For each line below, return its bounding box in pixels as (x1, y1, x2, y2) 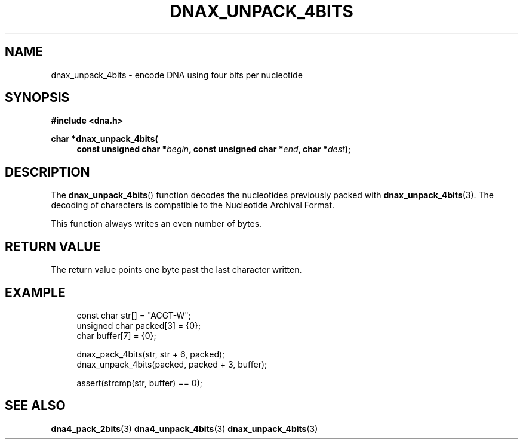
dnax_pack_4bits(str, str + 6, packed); (76, 349, 225, 359)
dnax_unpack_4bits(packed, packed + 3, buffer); (76, 359, 267, 369)
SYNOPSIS (5, 90, 70, 106)
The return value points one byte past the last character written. (51, 264, 302, 275)
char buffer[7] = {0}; (76, 330, 156, 341)
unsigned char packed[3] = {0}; (76, 320, 201, 331)
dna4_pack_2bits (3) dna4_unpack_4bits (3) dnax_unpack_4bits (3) (51, 423, 318, 434)
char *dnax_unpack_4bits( (51, 134, 158, 144)
